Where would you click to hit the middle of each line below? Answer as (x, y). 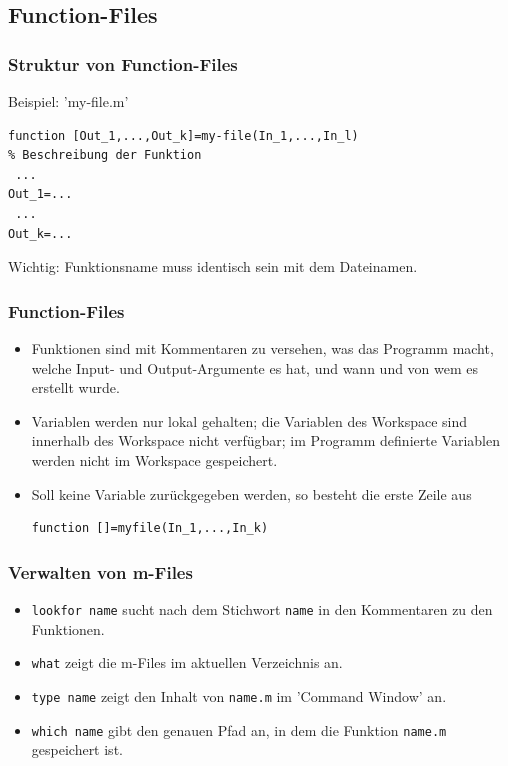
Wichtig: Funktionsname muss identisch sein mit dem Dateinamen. (213, 266)
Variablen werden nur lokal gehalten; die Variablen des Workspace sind (249, 420)
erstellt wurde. (75, 387)
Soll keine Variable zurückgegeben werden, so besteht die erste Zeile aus (251, 493)
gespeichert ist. (77, 749)
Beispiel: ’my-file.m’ (68, 101)
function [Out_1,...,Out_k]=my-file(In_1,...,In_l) (183, 135)
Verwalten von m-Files (100, 571)
